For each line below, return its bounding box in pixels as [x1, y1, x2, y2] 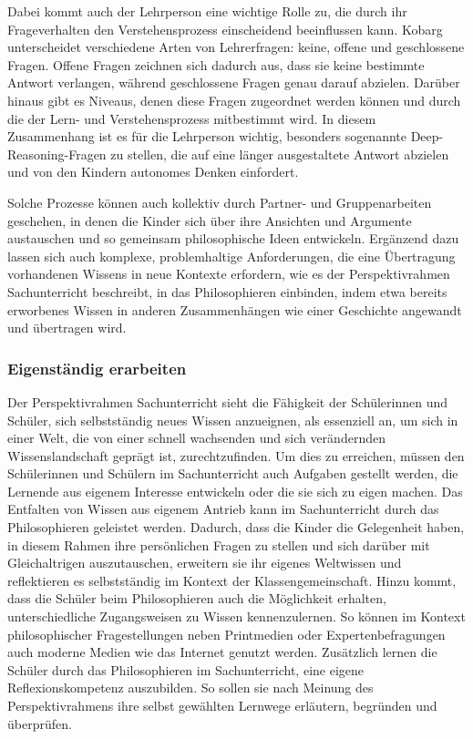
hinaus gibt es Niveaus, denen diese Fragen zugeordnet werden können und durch [7, 90, 461, 109]
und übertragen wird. [7, 318, 127, 337]
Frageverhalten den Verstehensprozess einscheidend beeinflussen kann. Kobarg [7, 19, 443, 38]
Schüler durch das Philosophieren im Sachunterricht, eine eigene [7, 660, 365, 679]
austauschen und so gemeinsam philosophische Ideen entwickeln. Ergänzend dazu [7, 229, 459, 248]
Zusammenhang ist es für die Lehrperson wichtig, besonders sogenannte [7, 127, 406, 146]
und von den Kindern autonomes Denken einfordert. [7, 162, 299, 181]
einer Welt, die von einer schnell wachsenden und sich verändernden [7, 428, 386, 447]
